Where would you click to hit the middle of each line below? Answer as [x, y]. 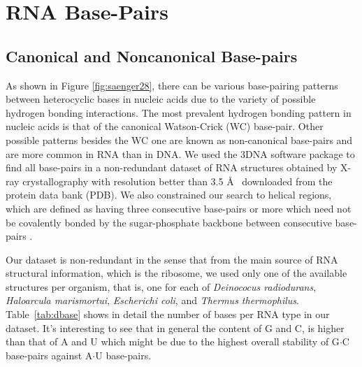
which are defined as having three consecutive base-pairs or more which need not [179, 208]
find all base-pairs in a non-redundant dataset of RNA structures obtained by [172, 167]
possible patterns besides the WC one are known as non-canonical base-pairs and [179, 139]
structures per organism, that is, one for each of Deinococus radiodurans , [161, 286]
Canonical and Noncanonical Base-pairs [152, 56]
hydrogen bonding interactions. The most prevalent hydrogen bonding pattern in [179, 112]
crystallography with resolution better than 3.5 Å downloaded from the [178, 181]
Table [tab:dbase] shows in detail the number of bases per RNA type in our [168, 314]
